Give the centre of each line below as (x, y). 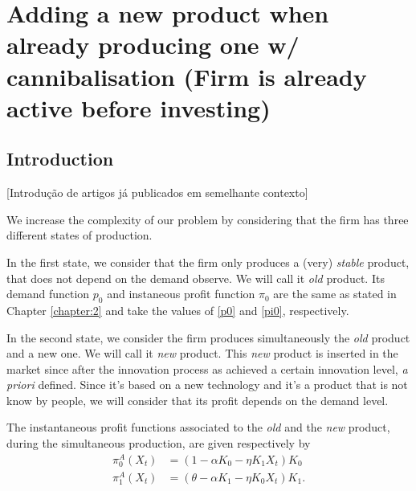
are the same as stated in (335, 294)
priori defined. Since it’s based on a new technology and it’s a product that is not (207, 385)
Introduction (60, 159)
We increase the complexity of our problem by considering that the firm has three (208, 219)
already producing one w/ (153, 45)
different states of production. (80, 235)
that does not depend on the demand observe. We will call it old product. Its (196, 278)
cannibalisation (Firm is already (187, 76)
